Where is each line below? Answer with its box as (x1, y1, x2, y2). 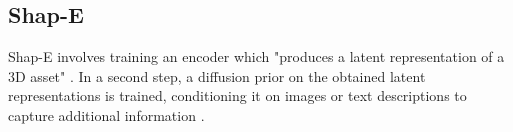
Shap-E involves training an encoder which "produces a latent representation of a (8, 46, 505, 67)
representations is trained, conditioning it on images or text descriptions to (8, 85, 467, 106)
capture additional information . (8, 104, 205, 125)
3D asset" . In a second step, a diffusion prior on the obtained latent (8, 65, 426, 86)
